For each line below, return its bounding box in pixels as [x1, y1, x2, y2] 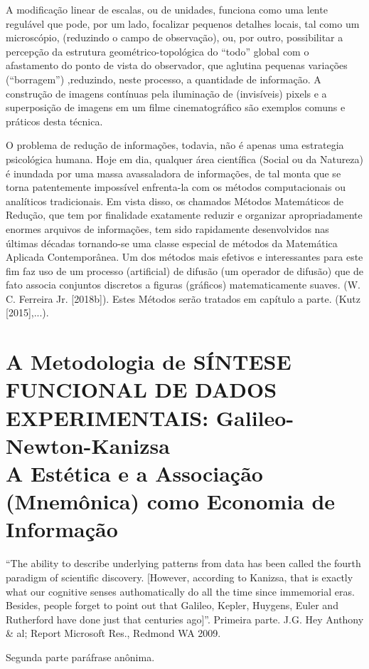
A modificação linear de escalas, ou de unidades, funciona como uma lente [6, 2, 328, 16]
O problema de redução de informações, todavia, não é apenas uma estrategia [6, 138, 344, 152]
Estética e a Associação [31, 459, 263, 487]
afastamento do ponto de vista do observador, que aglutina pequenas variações [6, 58, 348, 73]
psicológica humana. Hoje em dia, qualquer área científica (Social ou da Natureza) [6, 151, 364, 166]
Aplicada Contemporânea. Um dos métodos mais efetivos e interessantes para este [6, 249, 363, 264]
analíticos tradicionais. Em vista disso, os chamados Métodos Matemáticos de [6, 193, 343, 208]
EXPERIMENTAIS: [6, 403, 209, 432]
